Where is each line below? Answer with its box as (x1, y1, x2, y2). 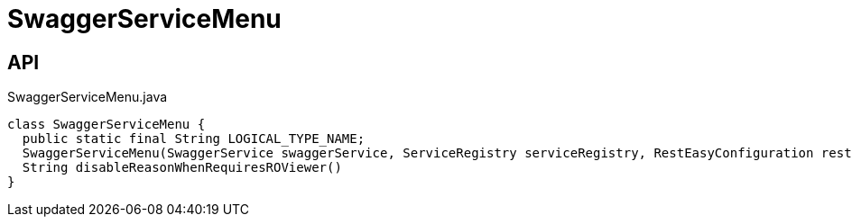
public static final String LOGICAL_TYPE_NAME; (22, 131, 366, 147)
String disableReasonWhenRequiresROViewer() (22, 160, 342, 175)
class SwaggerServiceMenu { (7, 117, 206, 132)
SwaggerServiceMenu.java (7, 89, 168, 105)
